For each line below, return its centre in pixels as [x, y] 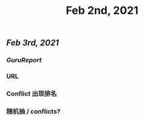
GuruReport [24, 60]
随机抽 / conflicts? [33, 111]
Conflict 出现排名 [32, 93]
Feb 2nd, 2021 [102, 11]
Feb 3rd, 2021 [33, 43]
